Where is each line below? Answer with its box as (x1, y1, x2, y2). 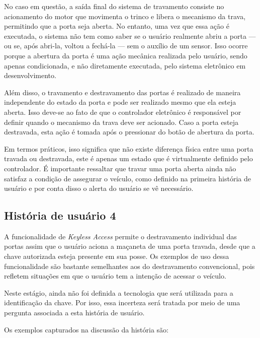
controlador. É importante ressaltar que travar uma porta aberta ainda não (4, 163, 236, 173)
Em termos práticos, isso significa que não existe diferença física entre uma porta (4, 143, 253, 154)
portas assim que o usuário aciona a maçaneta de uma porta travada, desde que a (4, 241, 255, 251)
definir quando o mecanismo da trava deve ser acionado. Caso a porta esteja (4, 116, 238, 127)
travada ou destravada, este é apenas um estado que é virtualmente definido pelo (4, 153, 253, 164)
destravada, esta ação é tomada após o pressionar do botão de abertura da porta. (4, 126, 254, 137)
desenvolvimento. (4, 70, 56, 81)
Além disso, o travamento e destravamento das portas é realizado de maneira (4, 87, 241, 97)
